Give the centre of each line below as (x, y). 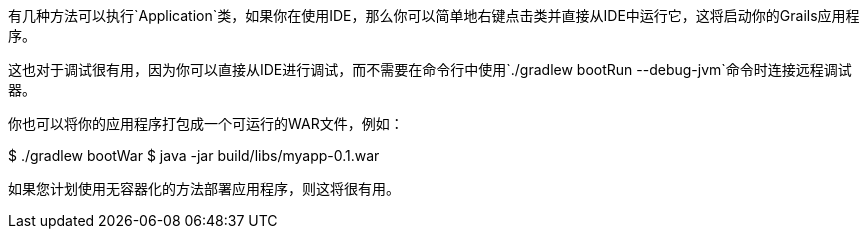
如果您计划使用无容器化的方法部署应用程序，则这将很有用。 (204, 188)
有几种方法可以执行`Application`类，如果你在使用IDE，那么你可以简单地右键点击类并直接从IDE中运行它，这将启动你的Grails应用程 (434, 15)
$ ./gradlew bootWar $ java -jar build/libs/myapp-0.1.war (194, 155)
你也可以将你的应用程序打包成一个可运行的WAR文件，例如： (206, 123)
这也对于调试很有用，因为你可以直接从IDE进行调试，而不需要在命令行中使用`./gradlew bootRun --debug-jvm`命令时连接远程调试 (430, 69)
